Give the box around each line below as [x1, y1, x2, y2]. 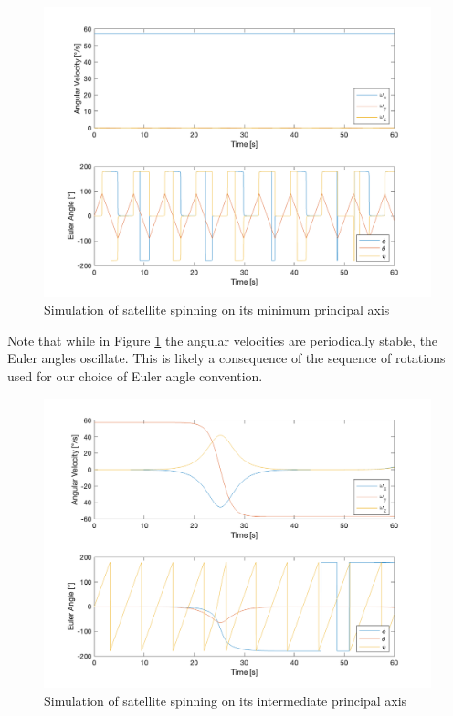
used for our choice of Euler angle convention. [7, 366, 263, 385]
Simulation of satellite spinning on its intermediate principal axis [44, 690, 407, 710]
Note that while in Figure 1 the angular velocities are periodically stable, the [7, 330, 438, 349]
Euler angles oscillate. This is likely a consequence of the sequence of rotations [7, 348, 446, 368]
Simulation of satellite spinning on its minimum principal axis [44, 300, 390, 319]
